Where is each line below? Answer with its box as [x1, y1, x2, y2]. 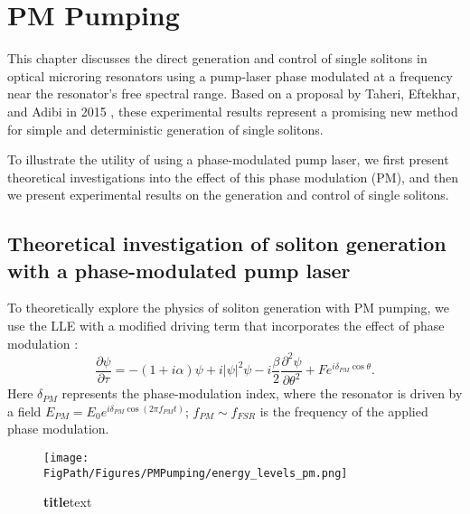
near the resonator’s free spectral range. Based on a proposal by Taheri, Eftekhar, [7, 84, 460, 103]
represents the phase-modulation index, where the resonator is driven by [61, 384, 463, 403]
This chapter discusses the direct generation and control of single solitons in [7, 49, 428, 68]
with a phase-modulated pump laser [7, 256, 351, 284]
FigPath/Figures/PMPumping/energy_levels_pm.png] [43, 466, 348, 480]
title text [43, 492, 92, 511]
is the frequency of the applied [259, 401, 428, 420]
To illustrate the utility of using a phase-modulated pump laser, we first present [7, 150, 449, 169]
